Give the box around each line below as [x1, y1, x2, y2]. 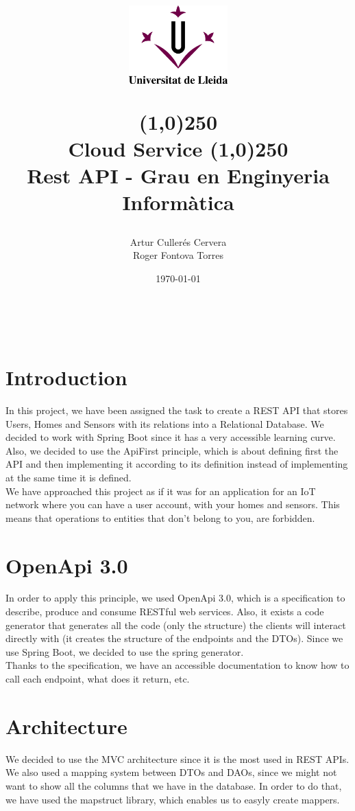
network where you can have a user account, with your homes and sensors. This [5, 497, 340, 512]
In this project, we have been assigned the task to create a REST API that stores [5, 403, 348, 417]
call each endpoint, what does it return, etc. [5, 672, 190, 686]
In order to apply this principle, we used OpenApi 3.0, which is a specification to [5, 591, 345, 605]
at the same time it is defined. [5, 470, 132, 484]
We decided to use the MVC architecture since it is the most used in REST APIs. [5, 751, 350, 766]
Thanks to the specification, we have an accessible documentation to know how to [5, 658, 350, 672]
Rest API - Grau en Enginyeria [27, 161, 330, 190]
